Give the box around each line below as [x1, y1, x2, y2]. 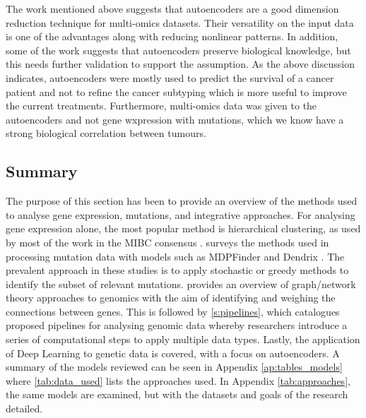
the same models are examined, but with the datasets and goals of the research [6, 387, 348, 402]
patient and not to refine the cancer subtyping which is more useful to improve [6, 84, 347, 99]
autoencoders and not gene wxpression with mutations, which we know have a [6, 112, 344, 126]
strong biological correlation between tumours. [6, 126, 206, 141]
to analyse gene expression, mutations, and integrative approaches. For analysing [6, 207, 355, 222]
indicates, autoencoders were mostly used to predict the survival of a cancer [6, 70, 334, 85]
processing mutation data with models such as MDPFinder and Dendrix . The [6, 249, 345, 263]
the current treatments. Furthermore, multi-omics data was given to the [6, 98, 317, 113]
